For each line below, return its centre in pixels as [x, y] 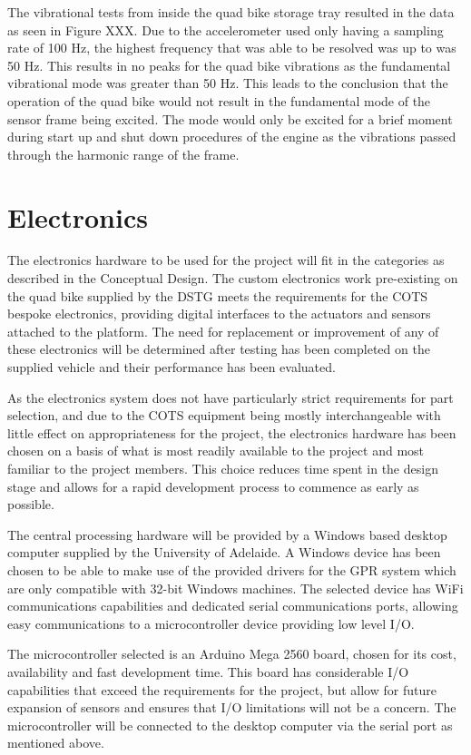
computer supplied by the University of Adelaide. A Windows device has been [224, 552]
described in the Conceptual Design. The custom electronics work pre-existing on [233, 278]
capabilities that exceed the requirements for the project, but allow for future [222, 689]
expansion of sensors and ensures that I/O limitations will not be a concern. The [232, 707]
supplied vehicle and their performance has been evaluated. [172, 367]
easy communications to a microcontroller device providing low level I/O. [211, 623]
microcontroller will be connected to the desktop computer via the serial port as [230, 725]
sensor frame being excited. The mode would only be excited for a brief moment [230, 118]
